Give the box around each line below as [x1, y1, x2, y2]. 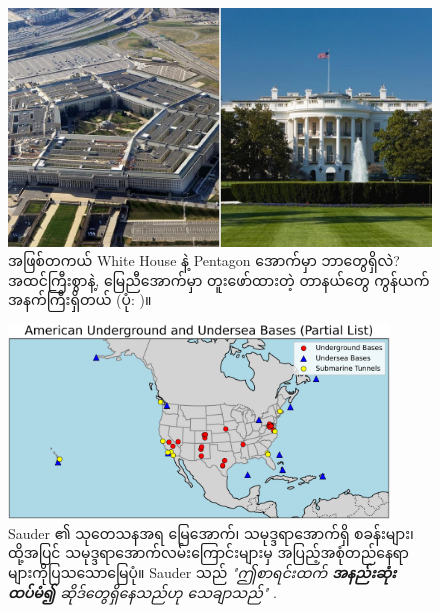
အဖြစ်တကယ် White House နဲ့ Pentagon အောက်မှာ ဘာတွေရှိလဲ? [8, 250, 400, 271]
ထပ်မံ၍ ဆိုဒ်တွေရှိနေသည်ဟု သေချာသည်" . [8, 581, 277, 602]
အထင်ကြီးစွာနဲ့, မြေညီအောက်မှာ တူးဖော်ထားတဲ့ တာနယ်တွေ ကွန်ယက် [8, 269, 430, 290]
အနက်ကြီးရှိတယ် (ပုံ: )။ [8, 289, 152, 310]
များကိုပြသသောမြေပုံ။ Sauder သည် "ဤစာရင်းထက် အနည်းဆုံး [8, 561, 397, 582]
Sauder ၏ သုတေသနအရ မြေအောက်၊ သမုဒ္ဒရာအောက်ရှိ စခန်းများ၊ [8, 522, 414, 543]
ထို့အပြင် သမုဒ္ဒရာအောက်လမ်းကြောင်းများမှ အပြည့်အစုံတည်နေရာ [8, 542, 409, 563]
